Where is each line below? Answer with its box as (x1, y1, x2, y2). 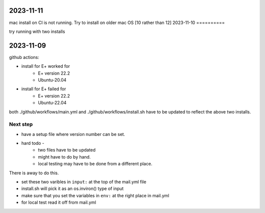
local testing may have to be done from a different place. (38, 161, 153, 167)
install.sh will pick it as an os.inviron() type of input (21, 186, 124, 191)
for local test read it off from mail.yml (21, 199, 97, 206)
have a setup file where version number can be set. (21, 131, 125, 137)
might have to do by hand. (38, 154, 91, 160)
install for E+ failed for (21, 86, 66, 92)
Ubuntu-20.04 (38, 77, 67, 83)
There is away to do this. (9, 170, 59, 176)
